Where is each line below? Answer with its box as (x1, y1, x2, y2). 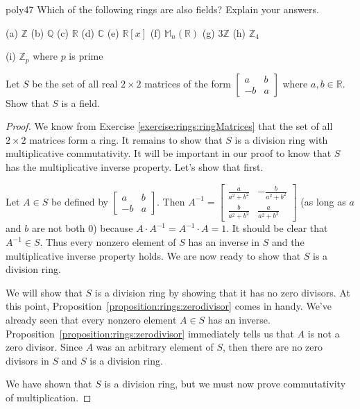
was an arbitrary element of (96, 340, 214, 354)
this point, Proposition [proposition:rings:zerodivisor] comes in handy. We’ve (6, 299, 332, 313)
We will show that (6, 285, 83, 299)
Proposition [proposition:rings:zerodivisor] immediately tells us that (6, 326, 294, 340)
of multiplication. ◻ (6, 390, 92, 404)
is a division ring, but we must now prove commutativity (104, 376, 346, 391)
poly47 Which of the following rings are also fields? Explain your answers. (6, 2, 319, 16)
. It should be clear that (226, 221, 328, 235)
